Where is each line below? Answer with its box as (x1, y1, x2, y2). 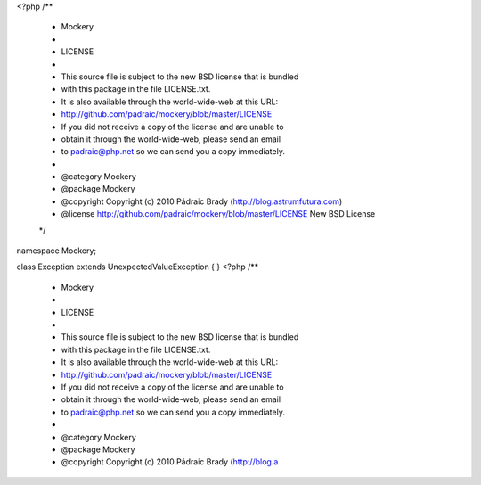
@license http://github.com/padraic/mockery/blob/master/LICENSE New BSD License (61, 209, 376, 219)
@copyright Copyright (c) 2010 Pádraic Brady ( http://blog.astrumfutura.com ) (61, 196, 343, 207)
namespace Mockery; (16, 245, 97, 256)
